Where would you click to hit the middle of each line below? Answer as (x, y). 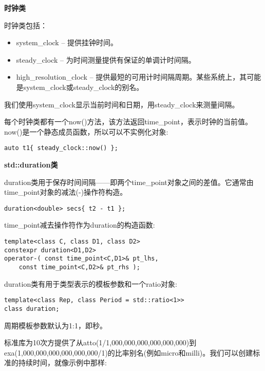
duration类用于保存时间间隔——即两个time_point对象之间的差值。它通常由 (129, 182)
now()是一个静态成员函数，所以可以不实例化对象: (86, 131)
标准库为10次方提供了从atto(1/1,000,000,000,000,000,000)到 (100, 342)
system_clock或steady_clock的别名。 (83, 87)
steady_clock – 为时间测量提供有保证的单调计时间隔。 (106, 59)
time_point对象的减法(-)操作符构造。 (66, 192)
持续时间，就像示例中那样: (62, 363)
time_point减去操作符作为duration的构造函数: (80, 225)
